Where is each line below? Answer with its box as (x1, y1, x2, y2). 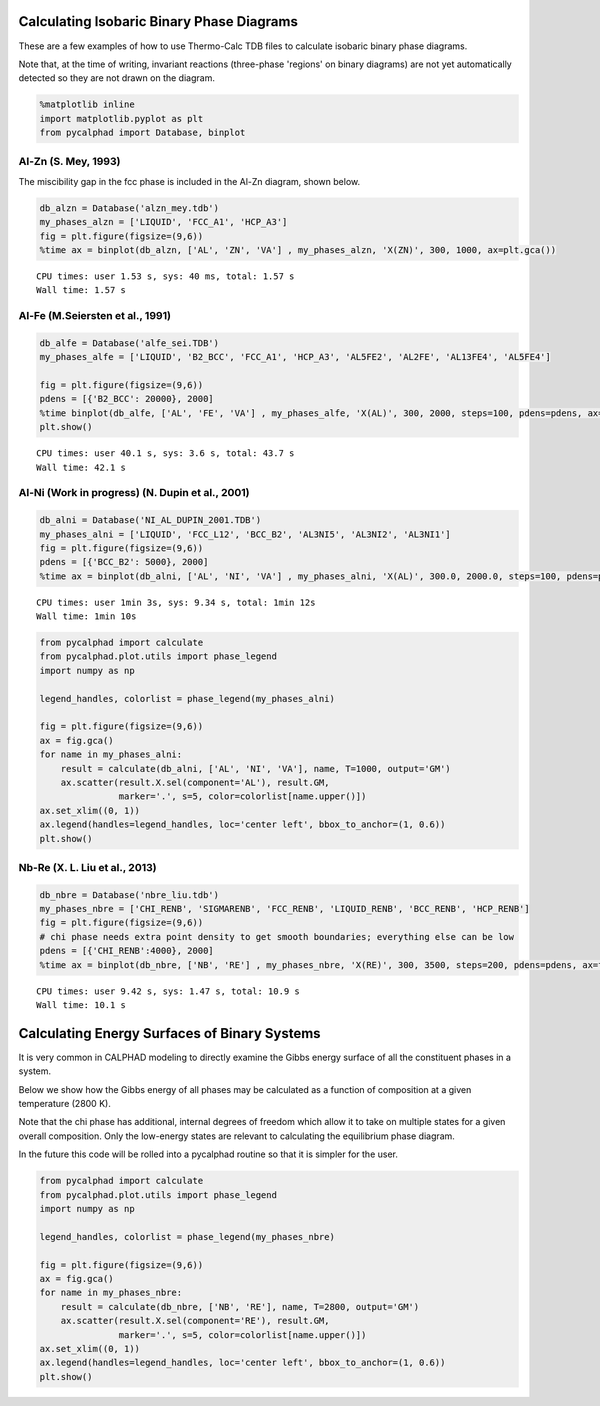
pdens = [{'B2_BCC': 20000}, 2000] (39, 393, 214, 405)
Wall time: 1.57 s (36, 285, 127, 296)
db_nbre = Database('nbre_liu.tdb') (39, 889, 220, 900)
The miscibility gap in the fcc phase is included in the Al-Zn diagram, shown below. (18, 175, 360, 187)
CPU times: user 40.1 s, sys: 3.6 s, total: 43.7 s (36, 448, 295, 459)
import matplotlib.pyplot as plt (39, 113, 204, 124)
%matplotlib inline (39, 99, 135, 110)
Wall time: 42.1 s (36, 461, 127, 473)
